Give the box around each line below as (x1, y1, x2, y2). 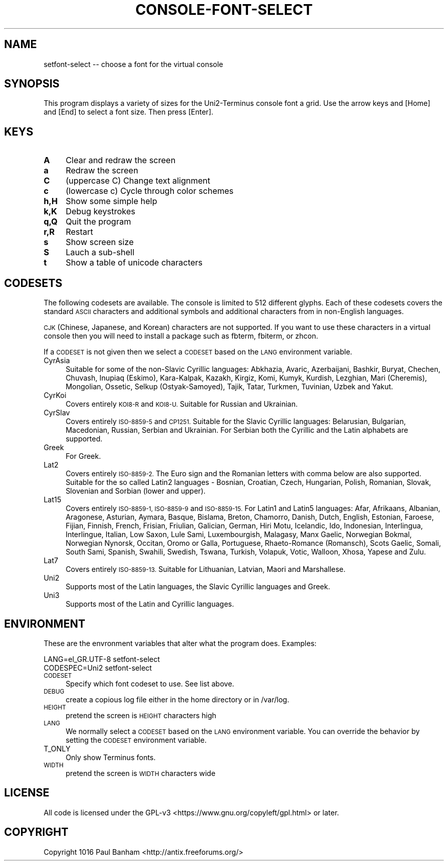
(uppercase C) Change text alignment (65, 175, 211, 186)
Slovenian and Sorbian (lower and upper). (65, 486, 206, 496)
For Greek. (65, 452, 101, 461)
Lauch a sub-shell (65, 247, 135, 258)
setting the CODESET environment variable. (65, 735, 207, 744)
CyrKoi (43, 391, 66, 400)
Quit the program (65, 216, 131, 227)
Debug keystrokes (65, 206, 136, 217)
